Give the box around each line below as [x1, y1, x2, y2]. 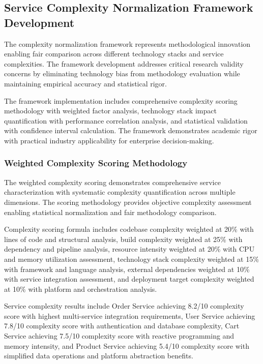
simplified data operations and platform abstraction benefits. [4, 350, 193, 361]
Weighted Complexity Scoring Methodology [4, 157, 188, 169]
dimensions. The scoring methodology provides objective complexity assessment [4, 196, 252, 207]
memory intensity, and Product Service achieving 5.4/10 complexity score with [4, 340, 249, 351]
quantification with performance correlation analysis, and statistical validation [4, 115, 248, 126]
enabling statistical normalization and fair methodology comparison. [4, 206, 217, 217]
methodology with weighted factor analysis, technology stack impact [4, 105, 217, 116]
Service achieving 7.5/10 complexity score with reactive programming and [4, 330, 235, 341]
